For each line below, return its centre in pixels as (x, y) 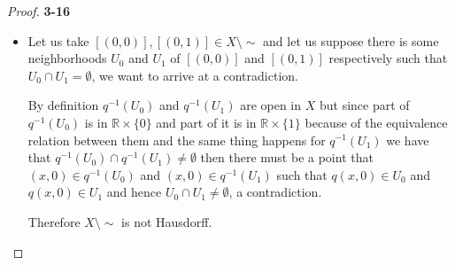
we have (408, 140)
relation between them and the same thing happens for (177, 140)
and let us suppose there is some (351, 40)
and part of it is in (206, 122)
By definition (63, 105)
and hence (134, 192)
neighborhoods (67, 58)
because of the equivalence (376, 122)
